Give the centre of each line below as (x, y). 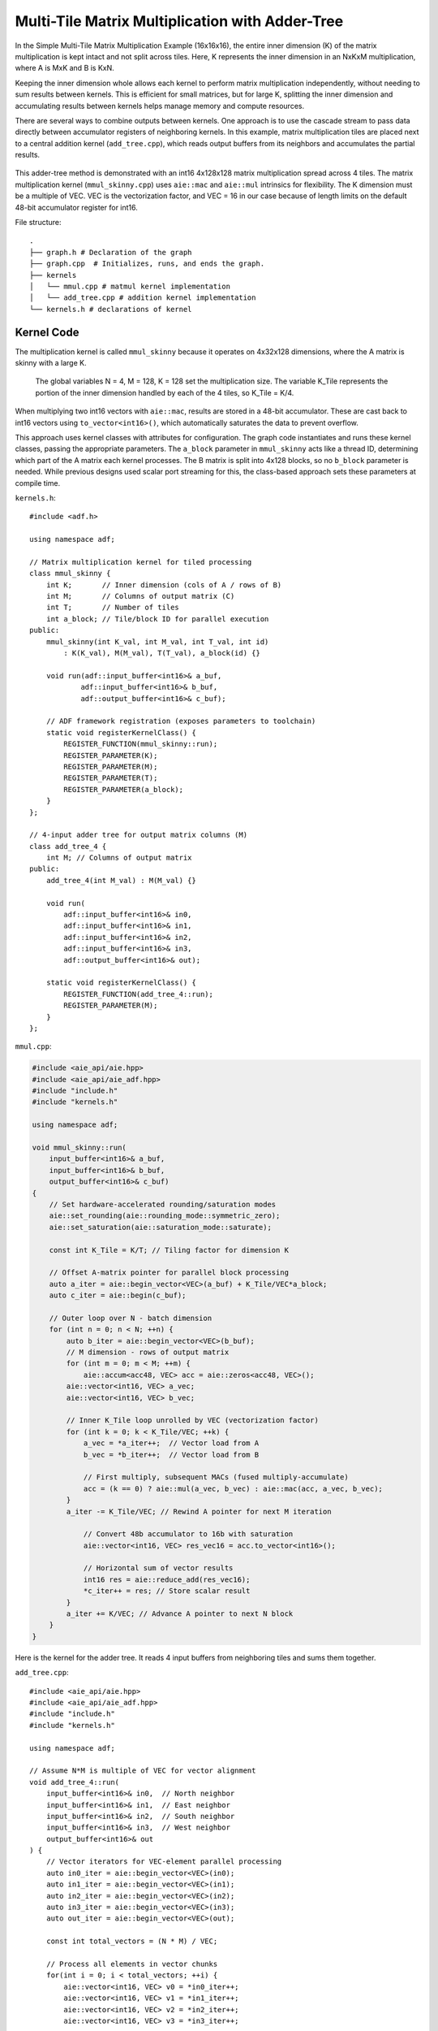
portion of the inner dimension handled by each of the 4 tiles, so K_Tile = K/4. (165, 392)
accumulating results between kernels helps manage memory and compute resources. (159, 106)
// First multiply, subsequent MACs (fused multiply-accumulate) (216, 1477)
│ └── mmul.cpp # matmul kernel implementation (130, 286)
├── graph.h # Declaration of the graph (111, 252)
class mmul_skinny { (70, 574)
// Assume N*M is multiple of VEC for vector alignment (143, 1771)
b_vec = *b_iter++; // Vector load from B (171, 1455)
